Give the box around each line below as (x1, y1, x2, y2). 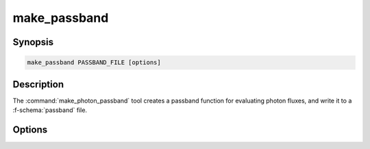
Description (12, 79, 64, 90)
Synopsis (12, 36, 54, 48)
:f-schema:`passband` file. (12, 106, 88, 114)
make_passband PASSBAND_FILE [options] (27, 59, 161, 66)
